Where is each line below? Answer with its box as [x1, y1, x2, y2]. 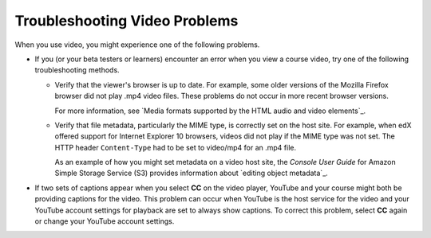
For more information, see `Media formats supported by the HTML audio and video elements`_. [54, 106, 366, 115]
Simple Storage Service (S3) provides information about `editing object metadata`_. [54, 168, 329, 178]
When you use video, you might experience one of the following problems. [14, 40, 260, 49]
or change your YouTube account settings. [34, 217, 175, 226]
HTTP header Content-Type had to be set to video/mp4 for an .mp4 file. [54, 142, 297, 152]
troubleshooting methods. [34, 65, 120, 75]
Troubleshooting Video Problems [14, 12, 239, 29]
